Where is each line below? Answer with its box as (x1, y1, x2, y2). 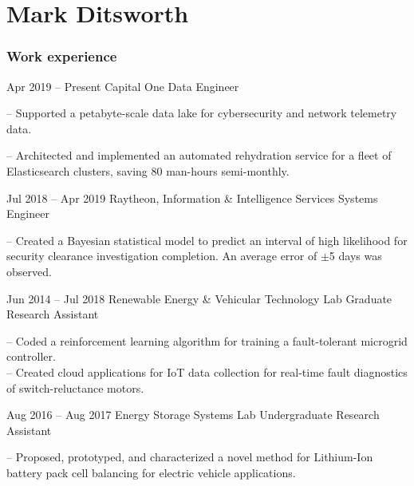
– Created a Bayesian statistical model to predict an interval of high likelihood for (6, 231, 408, 248)
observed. (6, 263, 52, 279)
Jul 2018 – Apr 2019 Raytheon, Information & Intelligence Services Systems (6, 189, 378, 206)
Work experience (6, 46, 117, 66)
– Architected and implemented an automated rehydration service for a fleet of (6, 147, 392, 164)
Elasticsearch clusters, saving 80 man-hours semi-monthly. (6, 162, 290, 179)
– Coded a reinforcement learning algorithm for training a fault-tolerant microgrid (6, 332, 408, 349)
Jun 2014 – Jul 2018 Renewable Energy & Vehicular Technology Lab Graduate (6, 290, 392, 306)
